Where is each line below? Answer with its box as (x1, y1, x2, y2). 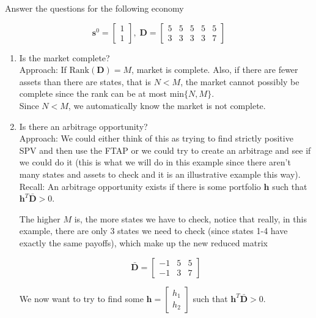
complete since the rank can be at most (19, 87, 167, 100)
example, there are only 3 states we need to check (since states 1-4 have (19, 224, 288, 237)
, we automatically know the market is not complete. (68, 99, 266, 112)
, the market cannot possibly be (180, 75, 299, 88)
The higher (19, 212, 61, 225)
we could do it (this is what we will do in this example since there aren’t (19, 156, 291, 168)
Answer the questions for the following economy (5, 2, 184, 14)
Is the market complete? (19, 51, 110, 64)
